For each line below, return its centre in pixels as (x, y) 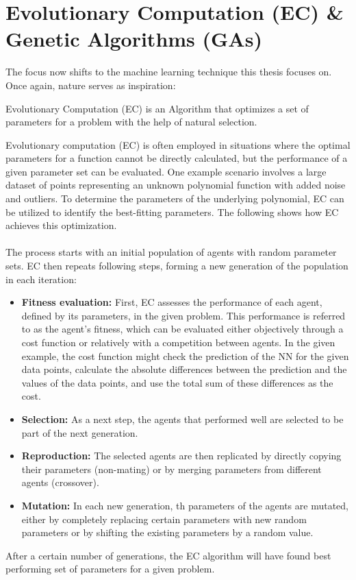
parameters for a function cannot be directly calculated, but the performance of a (177, 158)
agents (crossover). (60, 482)
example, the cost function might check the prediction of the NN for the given (185, 355)
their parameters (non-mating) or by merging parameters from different (171, 469)
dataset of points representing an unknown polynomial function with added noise (176, 185)
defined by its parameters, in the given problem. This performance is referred (183, 315)
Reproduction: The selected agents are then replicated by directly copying (181, 456)
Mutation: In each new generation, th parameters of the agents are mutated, (185, 505)
